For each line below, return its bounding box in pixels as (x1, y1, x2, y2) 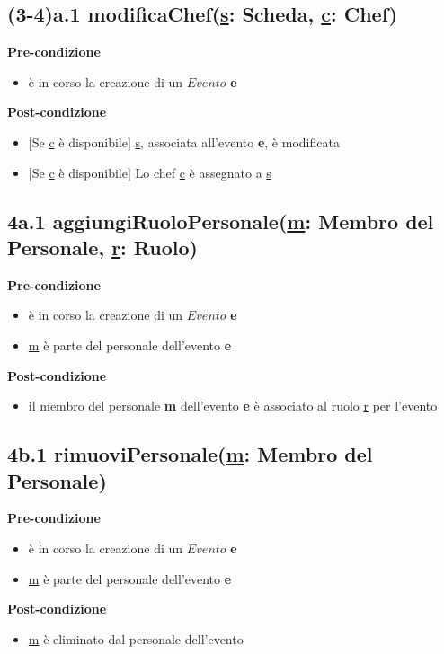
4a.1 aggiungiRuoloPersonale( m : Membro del (7, 207, 434, 234)
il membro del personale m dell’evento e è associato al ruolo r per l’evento (28, 396, 438, 415)
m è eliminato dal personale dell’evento (28, 629, 244, 648)
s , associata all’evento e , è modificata (135, 132, 340, 151)
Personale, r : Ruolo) (7, 233, 198, 261)
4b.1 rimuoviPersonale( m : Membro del (7, 440, 373, 468)
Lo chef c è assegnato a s (135, 163, 271, 181)
